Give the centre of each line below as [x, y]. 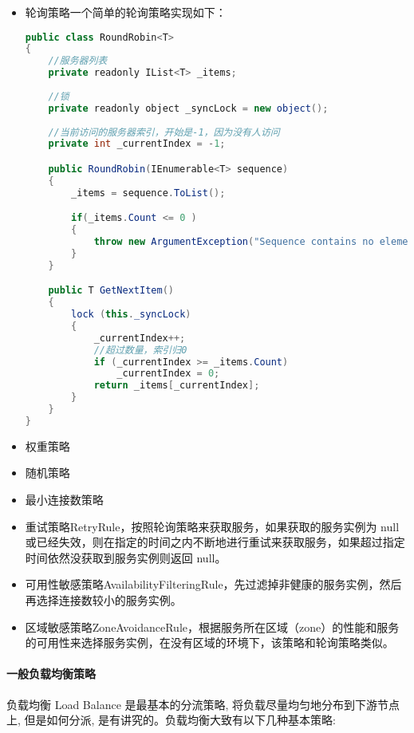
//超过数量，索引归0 [140, 350]
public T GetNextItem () [111, 291]
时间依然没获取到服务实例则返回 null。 [126, 557]
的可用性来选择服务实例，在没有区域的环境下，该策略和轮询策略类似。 [209, 642]
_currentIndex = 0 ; [168, 374]
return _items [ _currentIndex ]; [177, 386]
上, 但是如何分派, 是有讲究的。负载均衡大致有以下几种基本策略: [171, 720]
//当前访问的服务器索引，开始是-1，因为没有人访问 [164, 132]
